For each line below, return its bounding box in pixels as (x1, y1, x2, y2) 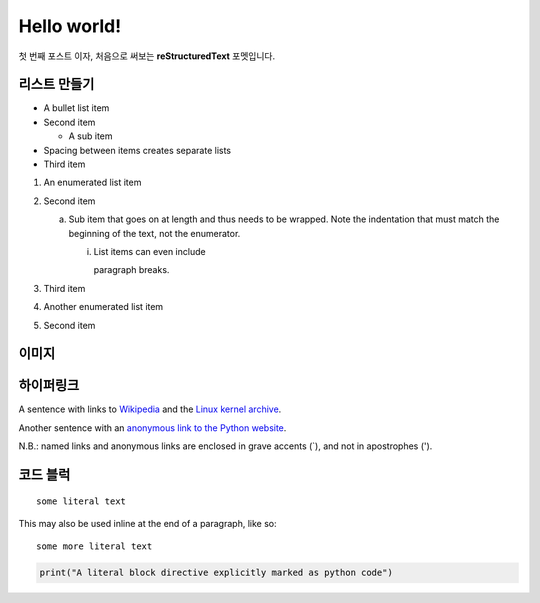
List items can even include (93, 245, 206, 257)
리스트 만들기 (18, 76, 95, 93)
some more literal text (36, 541, 153, 552)
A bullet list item (43, 102, 110, 114)
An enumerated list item (43, 176, 142, 189)
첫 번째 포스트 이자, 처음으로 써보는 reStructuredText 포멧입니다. (18, 50, 276, 62)
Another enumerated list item (43, 301, 164, 313)
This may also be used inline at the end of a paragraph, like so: (18, 518, 277, 530)
